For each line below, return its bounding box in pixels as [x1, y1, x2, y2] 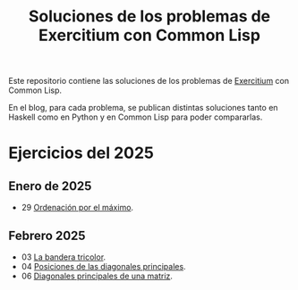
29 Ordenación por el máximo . [21, 203, 134, 213]
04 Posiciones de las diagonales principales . [21, 261, 186, 271]
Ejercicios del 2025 [8, 143, 154, 163]
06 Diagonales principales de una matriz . [21, 270, 174, 281]
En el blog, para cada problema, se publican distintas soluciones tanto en [8, 103, 278, 113]
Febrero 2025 [8, 228, 86, 243]
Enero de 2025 [8, 178, 92, 194]
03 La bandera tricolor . [21, 252, 106, 262]
